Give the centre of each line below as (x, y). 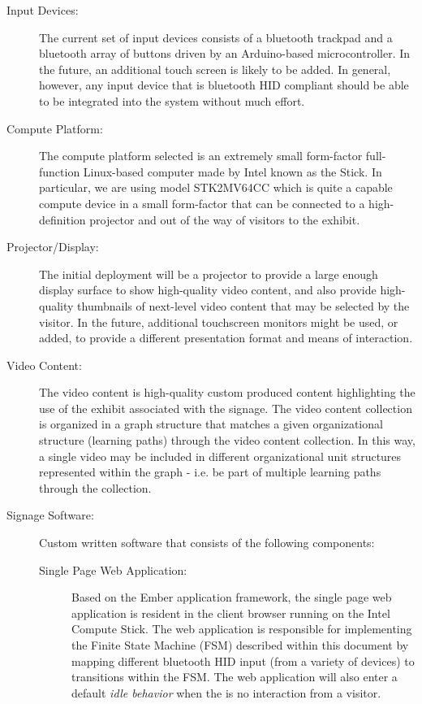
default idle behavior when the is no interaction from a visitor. (226, 692)
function (60, 171)
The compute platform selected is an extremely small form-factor (201, 156)
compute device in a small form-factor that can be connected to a (202, 203)
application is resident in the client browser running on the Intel (231, 613)
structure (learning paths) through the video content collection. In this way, (227, 440)
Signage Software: (50, 515)
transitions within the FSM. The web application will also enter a (235, 677)
